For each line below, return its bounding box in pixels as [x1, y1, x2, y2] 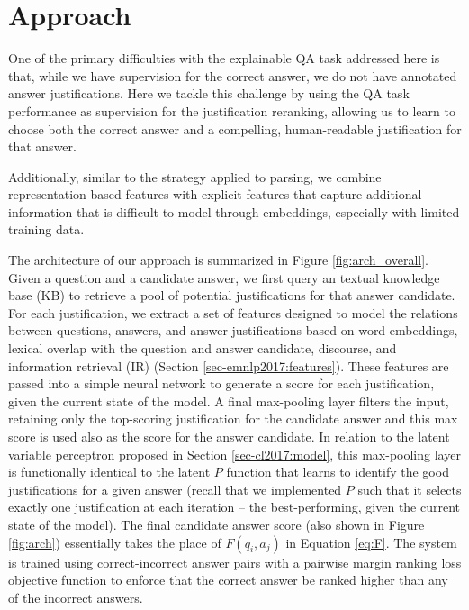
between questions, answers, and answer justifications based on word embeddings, [8, 321, 458, 340]
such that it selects [357, 479, 462, 498]
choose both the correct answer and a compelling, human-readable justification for [8, 119, 462, 138]
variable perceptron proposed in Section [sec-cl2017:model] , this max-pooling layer [8, 444, 461, 463]
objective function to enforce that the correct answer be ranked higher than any [8, 570, 448, 589]
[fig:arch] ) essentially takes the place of [8, 533, 221, 551]
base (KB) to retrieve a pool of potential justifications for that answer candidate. [8, 286, 455, 305]
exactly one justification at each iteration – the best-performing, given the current [8, 497, 461, 516]
